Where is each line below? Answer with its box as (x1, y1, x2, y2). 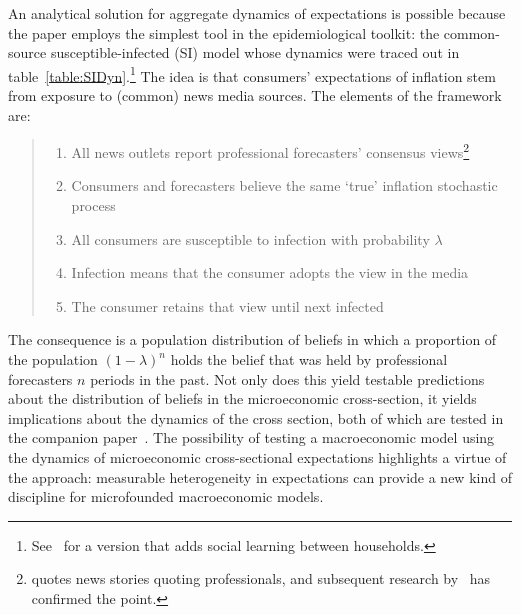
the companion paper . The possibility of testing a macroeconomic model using (8, 427, 495, 448)
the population (8, 349, 98, 370)
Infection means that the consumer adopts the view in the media (71, 262, 469, 283)
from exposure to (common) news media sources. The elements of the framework (8, 85, 502, 106)
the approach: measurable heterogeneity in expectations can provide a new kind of (8, 466, 512, 487)
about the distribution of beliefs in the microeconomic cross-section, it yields (8, 388, 477, 409)
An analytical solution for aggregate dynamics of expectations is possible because (8, 3, 506, 23)
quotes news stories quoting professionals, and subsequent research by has (31, 568, 491, 589)
